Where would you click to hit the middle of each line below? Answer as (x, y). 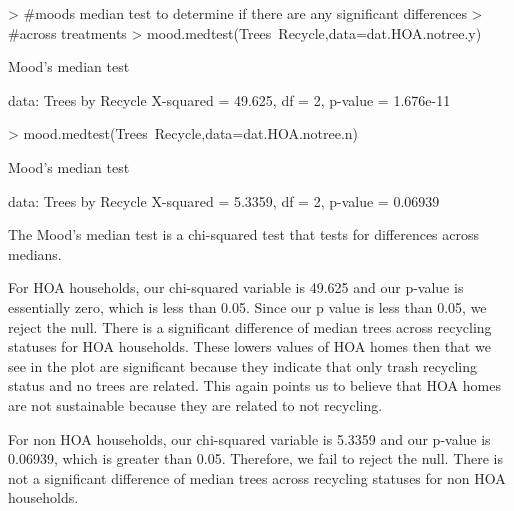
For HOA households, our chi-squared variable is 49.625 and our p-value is (236, 287)
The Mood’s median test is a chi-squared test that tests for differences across (244, 234)
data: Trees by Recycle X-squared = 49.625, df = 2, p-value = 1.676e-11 (229, 99)
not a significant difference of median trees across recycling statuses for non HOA (257, 477)
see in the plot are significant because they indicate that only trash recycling (243, 365)
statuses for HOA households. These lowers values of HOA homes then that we (249, 346)
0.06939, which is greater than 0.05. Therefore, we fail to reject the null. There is (256, 458)
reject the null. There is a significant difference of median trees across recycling (250, 326)
